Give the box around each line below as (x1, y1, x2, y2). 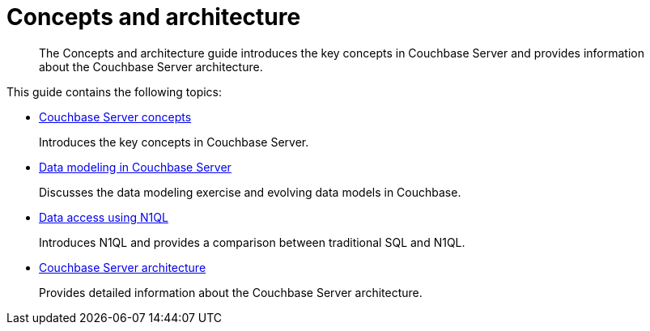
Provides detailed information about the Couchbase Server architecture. (39, 285, 423, 299)
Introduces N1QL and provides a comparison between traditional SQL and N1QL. (39, 235, 465, 249)
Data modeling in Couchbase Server (39, 159, 232, 174)
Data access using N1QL (39, 210, 168, 224)
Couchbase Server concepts (39, 109, 192, 124)
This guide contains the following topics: (6, 84, 223, 99)
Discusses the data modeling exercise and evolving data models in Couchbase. (39, 185, 461, 199)
